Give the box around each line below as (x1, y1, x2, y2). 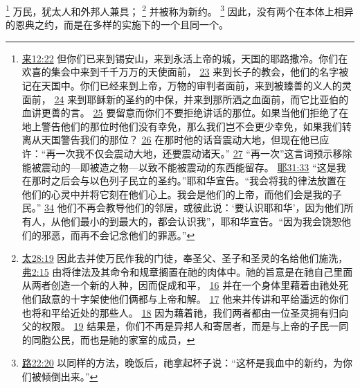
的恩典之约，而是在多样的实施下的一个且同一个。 (6, 17, 228, 32)
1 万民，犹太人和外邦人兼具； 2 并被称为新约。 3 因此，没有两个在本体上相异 (6, 2, 354, 18)
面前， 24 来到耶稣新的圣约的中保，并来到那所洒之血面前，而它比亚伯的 (21, 91, 349, 106)
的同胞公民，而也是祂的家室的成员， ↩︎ (21, 332, 195, 346)
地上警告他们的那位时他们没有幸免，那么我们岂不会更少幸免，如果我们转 (21, 118, 352, 133)
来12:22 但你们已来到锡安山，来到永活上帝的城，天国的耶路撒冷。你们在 (21, 51, 348, 65)
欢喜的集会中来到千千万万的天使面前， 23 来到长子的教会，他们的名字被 (21, 64, 349, 79)
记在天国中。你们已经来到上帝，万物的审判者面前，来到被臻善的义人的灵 (21, 78, 352, 93)
